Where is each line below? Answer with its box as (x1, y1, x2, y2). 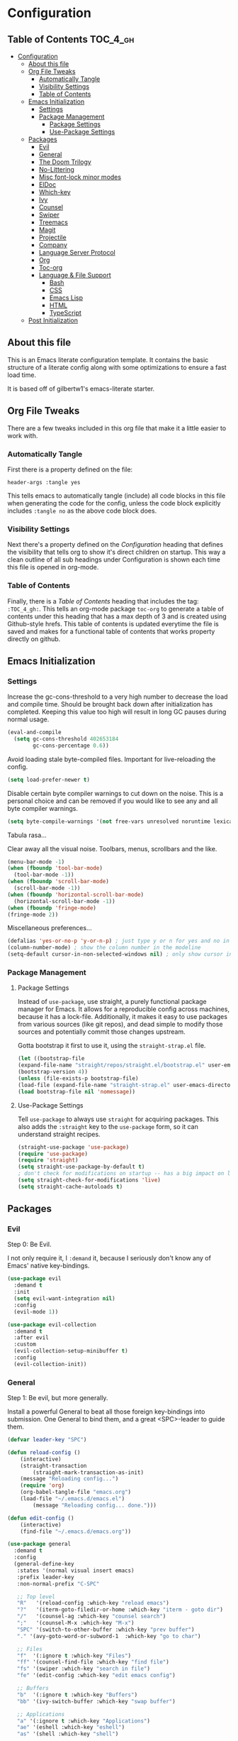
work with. (7, 431, 38, 440)
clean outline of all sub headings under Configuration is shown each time (7, 555, 221, 564)
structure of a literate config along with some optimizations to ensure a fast (7, 363, 227, 371)
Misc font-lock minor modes (38, 173, 122, 181)
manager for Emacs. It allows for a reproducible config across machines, (17, 1005, 230, 1013)
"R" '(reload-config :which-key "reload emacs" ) (16, 1600, 170, 1607)
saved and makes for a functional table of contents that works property (7, 627, 215, 635)
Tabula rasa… (7, 831, 47, 839)
